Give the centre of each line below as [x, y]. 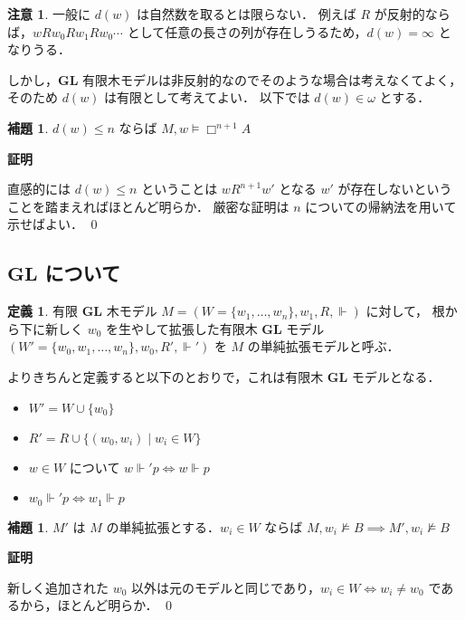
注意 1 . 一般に [49, 14]
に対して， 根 [405, 311]
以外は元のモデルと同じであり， [226, 587]
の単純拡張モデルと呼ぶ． [323, 346]
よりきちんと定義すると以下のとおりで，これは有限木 [166, 376]
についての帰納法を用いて [381, 206]
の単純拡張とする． [163, 526]
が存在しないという [395, 189]
